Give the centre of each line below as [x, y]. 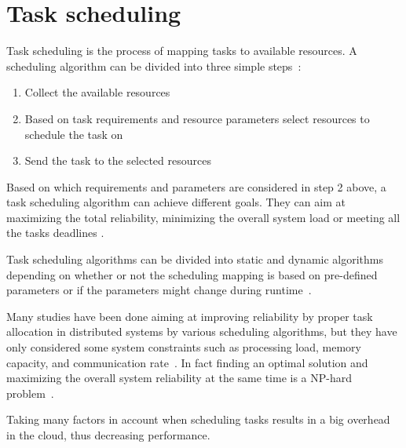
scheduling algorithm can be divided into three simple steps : [154, 66]
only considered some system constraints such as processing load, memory [184, 347]
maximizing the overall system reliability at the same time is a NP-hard [179, 378]
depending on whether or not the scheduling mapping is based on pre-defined [192, 274]
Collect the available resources [97, 92]
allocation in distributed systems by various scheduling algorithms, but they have [202, 331]
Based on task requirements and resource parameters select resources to [197, 118]
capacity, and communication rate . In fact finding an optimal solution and [187, 362]
